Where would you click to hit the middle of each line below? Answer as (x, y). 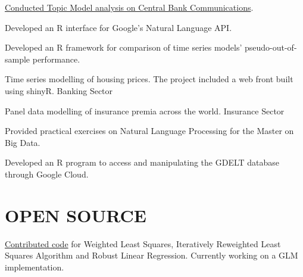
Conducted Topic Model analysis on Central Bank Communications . (129, 7)
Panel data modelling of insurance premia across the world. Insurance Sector (145, 111)
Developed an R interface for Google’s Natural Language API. (118, 27)
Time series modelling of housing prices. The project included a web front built (149, 79)
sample (18, 59)
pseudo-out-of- (271, 47)
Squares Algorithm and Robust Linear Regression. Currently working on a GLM (151, 255)
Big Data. (23, 142)
